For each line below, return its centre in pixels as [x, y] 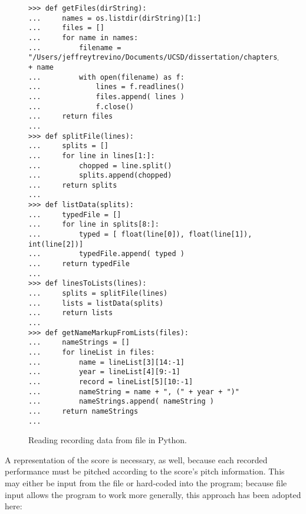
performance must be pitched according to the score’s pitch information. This [145, 471]
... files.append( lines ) [106, 96]
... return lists [71, 313]
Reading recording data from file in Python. [108, 440]
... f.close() [81, 107]
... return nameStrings [83, 411]
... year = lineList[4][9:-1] [104, 372]
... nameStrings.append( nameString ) [121, 402]
